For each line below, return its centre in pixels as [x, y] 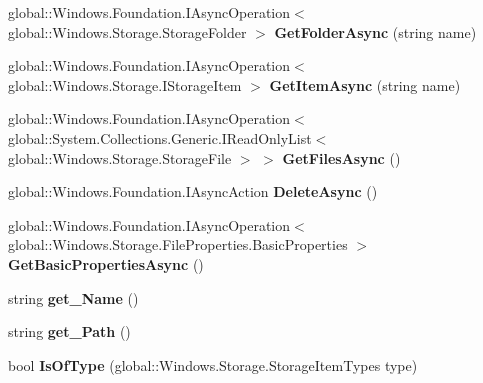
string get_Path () [69, 331]
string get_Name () [73, 297]
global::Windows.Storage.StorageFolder [127, 31]
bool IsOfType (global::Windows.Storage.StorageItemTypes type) [213, 364]
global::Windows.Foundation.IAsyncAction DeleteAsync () [193, 191]
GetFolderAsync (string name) [375, 31]
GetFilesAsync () [341, 157]
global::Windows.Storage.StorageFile [120, 157]
